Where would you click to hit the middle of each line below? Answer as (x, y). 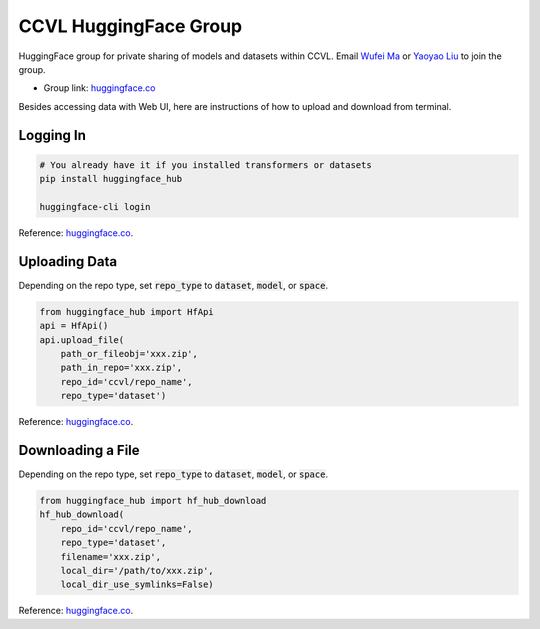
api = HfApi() (74, 326)
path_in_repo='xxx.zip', (121, 368)
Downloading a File (79, 450)
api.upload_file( (82, 339)
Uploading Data (68, 261)
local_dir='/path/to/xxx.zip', (137, 570)
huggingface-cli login (95, 206)
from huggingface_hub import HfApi (126, 311)
